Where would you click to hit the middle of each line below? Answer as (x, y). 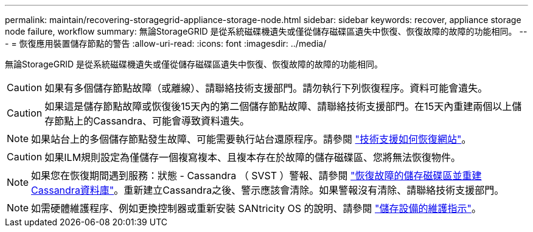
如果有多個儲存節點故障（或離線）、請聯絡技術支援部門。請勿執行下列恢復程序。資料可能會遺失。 (266, 88)
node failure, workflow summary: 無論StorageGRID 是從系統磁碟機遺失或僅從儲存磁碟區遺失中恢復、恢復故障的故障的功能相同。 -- (266, 31)
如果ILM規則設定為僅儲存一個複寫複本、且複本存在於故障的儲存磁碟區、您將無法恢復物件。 (253, 157)
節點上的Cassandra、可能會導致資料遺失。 (152, 121)
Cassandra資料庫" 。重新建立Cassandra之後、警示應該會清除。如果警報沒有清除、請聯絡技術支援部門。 (268, 190)
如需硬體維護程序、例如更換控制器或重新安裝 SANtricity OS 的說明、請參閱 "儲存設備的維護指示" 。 (256, 208)
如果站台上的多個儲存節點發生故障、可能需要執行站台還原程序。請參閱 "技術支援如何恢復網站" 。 (251, 139)
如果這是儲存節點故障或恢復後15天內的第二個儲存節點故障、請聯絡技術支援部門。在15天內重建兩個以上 (278, 106)
